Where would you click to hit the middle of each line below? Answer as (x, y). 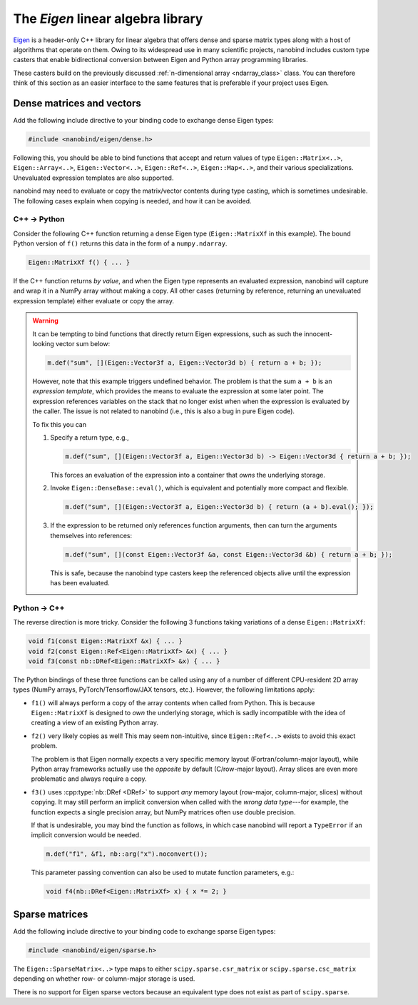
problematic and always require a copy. (89, 779)
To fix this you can (60, 424)
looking (44, 344)
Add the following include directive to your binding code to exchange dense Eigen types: (143, 121)
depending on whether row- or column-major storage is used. (104, 979)
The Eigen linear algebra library (108, 19)
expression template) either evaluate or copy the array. (94, 301)
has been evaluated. (80, 583)
